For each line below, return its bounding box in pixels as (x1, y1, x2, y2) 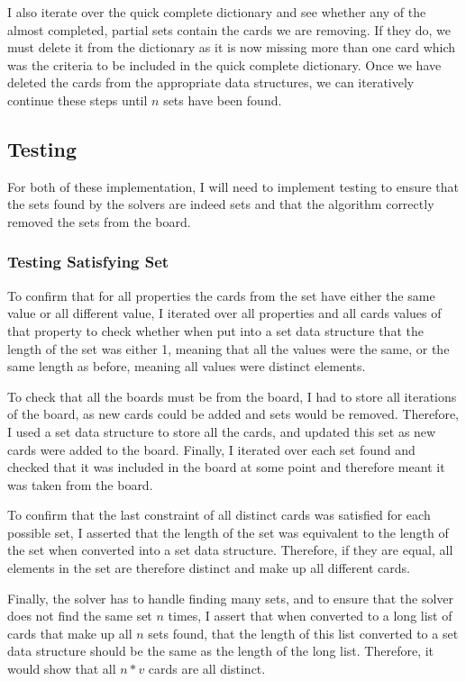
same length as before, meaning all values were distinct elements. (7, 357, 366, 376)
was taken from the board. (7, 475, 153, 494)
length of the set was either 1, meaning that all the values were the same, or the (7, 339, 450, 358)
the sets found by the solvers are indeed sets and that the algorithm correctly (7, 195, 434, 213)
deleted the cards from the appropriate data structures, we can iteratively (7, 73, 415, 92)
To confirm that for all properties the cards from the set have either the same (7, 286, 435, 304)
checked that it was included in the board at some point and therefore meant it (7, 458, 445, 477)
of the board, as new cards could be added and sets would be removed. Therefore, (7, 404, 459, 423)
